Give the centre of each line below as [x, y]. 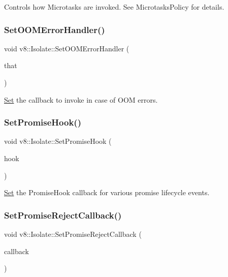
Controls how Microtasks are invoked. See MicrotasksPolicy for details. [114, 7]
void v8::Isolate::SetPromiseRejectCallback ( [73, 234]
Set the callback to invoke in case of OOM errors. [81, 99]
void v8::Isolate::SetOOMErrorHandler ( [67, 48]
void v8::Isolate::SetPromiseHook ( [58, 141]
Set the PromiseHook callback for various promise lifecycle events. [107, 192]
